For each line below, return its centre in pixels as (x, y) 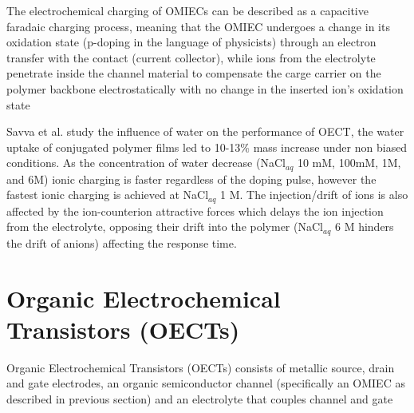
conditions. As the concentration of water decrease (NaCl (146, 163)
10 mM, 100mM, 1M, (349, 163)
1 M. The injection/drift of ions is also (314, 195)
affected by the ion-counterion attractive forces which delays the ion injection (195, 210)
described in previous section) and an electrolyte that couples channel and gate (200, 398)
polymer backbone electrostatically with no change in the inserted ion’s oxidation (205, 88)
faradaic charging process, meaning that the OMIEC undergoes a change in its (198, 26)
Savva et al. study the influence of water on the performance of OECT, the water (205, 131)
